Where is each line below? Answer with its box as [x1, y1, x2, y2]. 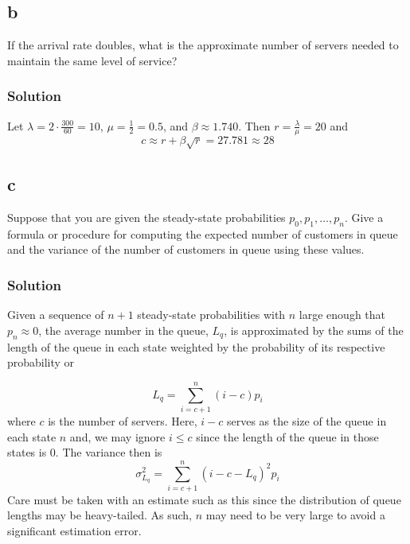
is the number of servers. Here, [48, 412, 197, 429]
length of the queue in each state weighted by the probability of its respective [7, 338, 385, 355]
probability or [7, 354, 75, 371]
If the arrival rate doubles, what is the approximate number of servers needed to [7, 37, 399, 53]
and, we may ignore [69, 428, 166, 445]
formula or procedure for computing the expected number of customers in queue [7, 225, 398, 242]
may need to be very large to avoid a [205, 507, 385, 523]
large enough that [299, 306, 386, 323]
